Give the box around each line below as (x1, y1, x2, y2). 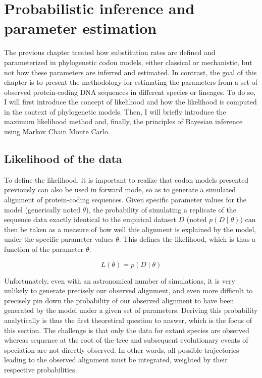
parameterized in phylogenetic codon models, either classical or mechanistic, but (4, 57, 252, 67)
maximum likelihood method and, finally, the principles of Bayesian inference (4, 116, 243, 127)
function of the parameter (4, 244, 84, 254)
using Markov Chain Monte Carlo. (4, 126, 110, 137)
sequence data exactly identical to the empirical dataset (4, 214, 176, 225)
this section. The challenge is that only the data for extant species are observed (4, 325, 249, 335)
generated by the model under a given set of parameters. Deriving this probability (4, 305, 258, 315)
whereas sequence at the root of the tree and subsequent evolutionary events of (4, 335, 248, 345)
